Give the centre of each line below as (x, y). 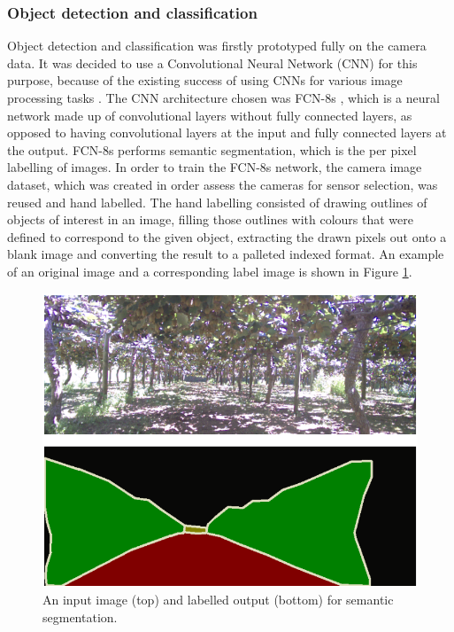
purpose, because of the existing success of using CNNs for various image (205, 80)
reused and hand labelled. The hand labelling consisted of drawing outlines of (217, 202)
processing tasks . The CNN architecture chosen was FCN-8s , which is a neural (223, 98)
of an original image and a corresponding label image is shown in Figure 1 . (210, 271)
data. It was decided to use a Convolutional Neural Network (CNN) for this (212, 62)
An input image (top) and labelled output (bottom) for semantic (218, 599)
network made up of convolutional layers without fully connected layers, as (210, 115)
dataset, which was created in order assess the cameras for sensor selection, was (223, 184)
